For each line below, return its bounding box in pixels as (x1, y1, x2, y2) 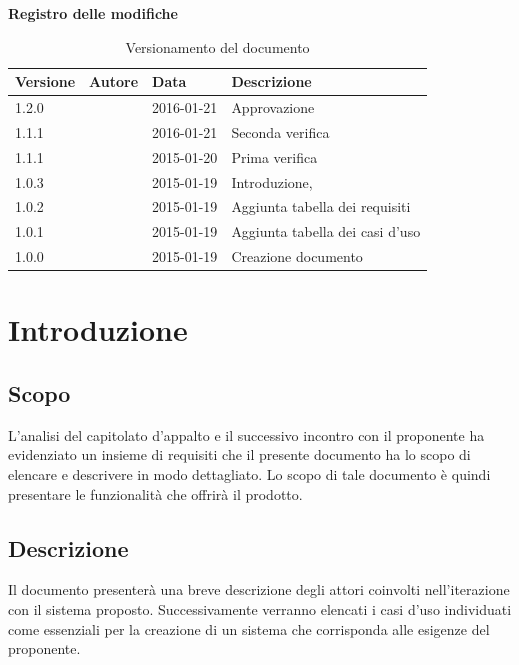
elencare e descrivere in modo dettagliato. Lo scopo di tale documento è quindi (8, 463, 491, 484)
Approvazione (231, 97, 315, 118)
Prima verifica (231, 146, 318, 167)
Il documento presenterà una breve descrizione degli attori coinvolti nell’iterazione (8, 579, 510, 600)
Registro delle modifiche (8, 3, 178, 23)
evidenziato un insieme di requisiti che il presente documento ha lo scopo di (8, 444, 471, 465)
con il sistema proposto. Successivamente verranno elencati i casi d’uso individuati (8, 598, 512, 619)
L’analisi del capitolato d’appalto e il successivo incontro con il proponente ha (8, 424, 485, 445)
